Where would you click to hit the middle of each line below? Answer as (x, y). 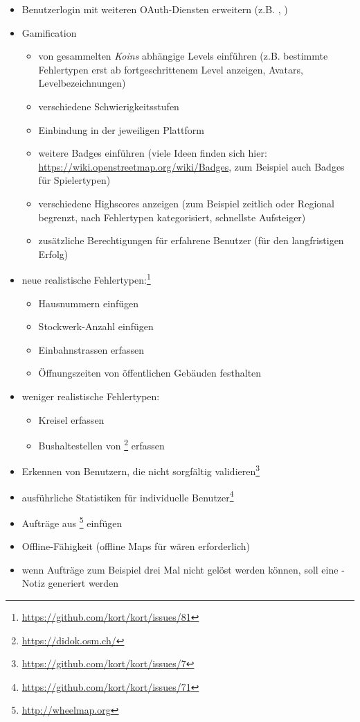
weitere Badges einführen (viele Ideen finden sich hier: (153, 153)
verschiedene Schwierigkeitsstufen (109, 106)
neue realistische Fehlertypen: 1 (86, 278)
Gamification (49, 32)
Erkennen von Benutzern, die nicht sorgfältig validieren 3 (141, 470)
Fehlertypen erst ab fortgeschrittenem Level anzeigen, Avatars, (171, 69)
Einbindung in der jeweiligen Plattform (121, 129)
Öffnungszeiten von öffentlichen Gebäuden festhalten (150, 373)
